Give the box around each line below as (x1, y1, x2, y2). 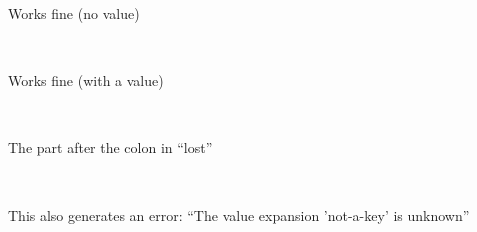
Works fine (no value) (8, 3, 140, 23)
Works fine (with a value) (8, 70, 164, 91)
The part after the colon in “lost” (8, 137, 213, 158)
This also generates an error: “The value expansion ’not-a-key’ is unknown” (8, 204, 470, 225)
